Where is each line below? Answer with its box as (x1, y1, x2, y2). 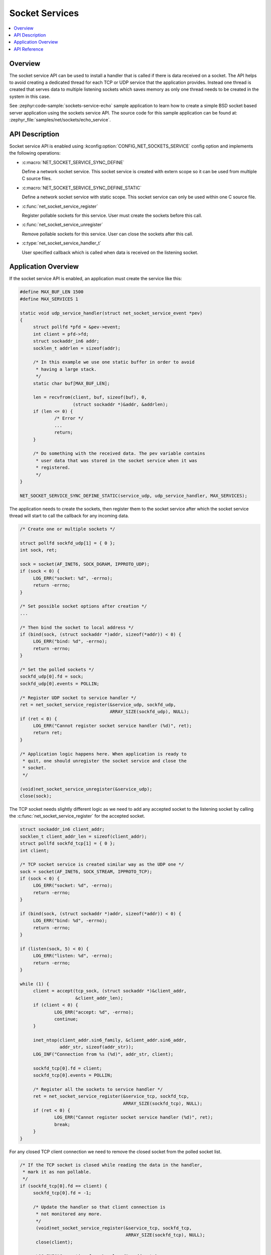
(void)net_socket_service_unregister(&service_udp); (20, 786, 153, 792)
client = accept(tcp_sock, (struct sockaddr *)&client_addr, (33, 988, 187, 994)
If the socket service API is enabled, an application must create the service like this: (9, 276, 182, 282)
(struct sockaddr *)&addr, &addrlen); (73, 402, 168, 407)
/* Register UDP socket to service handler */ (20, 695, 137, 700)
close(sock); (20, 793, 52, 799)
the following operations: (9, 150, 61, 156)
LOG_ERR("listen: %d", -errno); (33, 953, 113, 959)
